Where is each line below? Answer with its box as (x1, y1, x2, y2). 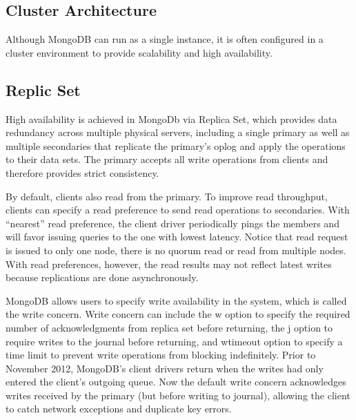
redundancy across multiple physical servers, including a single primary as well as (6, 125, 350, 140)
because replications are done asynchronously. (6, 270, 199, 285)
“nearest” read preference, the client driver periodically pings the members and (6, 216, 339, 230)
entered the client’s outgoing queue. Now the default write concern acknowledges (6, 374, 346, 389)
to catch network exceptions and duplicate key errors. (6, 401, 232, 416)
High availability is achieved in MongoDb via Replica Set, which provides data (6, 111, 337, 126)
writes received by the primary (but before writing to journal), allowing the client (6, 388, 350, 402)
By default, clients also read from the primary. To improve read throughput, (6, 189, 328, 203)
